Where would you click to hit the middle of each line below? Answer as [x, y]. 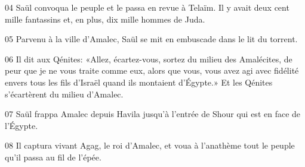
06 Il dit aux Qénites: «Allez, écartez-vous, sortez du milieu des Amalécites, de [149, 59]
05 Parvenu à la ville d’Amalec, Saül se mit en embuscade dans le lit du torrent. [151, 39]
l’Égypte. [21, 125]
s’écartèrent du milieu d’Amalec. [64, 94]
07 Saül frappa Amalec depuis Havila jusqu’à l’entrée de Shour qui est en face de [153, 114]
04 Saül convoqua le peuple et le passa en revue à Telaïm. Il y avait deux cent [147, 7]
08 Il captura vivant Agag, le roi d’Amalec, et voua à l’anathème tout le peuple [150, 145]
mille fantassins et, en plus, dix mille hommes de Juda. [105, 19]
